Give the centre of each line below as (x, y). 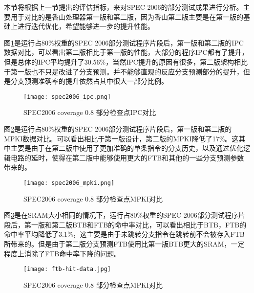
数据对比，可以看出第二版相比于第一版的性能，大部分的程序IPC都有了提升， (126, 52)
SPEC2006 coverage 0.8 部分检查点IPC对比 (90, 112)
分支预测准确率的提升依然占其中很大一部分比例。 (89, 81)
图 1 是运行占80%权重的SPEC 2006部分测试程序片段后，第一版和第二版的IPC (124, 42)
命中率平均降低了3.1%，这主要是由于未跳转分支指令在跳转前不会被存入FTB (124, 234)
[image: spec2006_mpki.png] (69, 183)
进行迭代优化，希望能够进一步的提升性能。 (86, 26)
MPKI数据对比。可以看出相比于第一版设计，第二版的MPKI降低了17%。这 (121, 138)
